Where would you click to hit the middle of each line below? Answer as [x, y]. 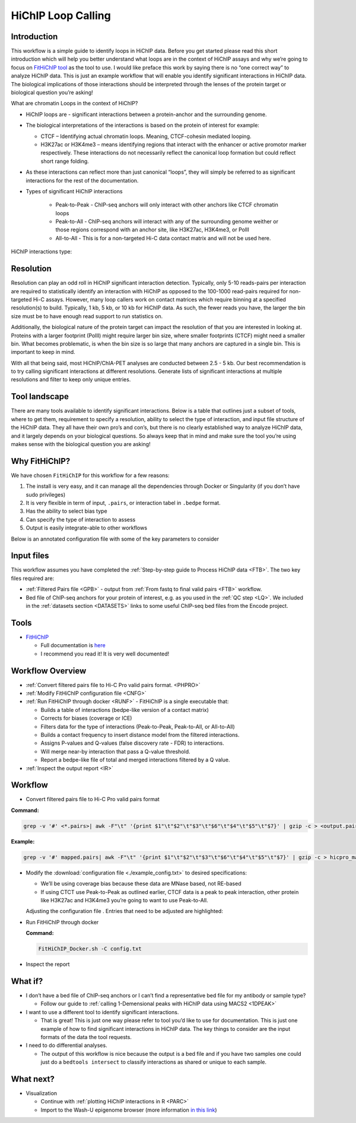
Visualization [42, 1093]
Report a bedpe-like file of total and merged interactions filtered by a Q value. [136, 760]
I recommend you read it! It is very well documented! [105, 654]
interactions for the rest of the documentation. [82, 180]
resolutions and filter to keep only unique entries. [71, 379]
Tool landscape [40, 396]
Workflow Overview [49, 671]
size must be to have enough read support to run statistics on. [87, 316]
